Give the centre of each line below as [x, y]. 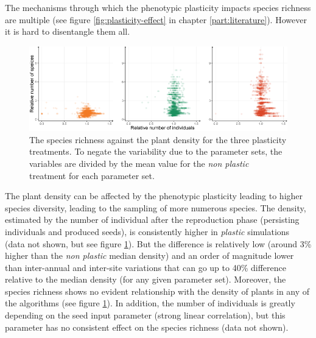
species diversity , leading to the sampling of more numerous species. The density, [156, 207]
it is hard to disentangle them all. [68, 31]
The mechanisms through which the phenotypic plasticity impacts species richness [158, 7]
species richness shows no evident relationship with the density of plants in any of [157, 291]
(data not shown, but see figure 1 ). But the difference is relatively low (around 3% [158, 243]
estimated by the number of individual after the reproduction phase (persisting [152, 220]
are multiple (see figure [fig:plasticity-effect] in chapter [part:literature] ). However [156, 19]
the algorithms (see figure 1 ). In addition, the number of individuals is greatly [150, 303]
